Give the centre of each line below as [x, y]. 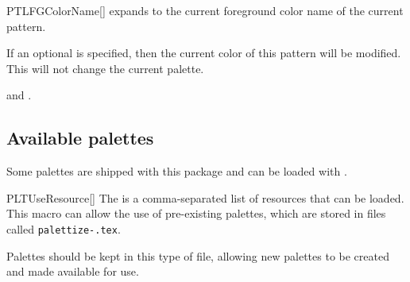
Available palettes [80, 138]
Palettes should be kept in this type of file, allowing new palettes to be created [198, 255]
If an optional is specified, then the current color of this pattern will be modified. [204, 53]
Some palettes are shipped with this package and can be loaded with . [177, 171]
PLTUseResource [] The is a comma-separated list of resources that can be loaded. [205, 197]
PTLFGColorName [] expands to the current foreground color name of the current [205, 10]
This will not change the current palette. [105, 68]
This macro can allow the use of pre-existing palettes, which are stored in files [196, 213]
